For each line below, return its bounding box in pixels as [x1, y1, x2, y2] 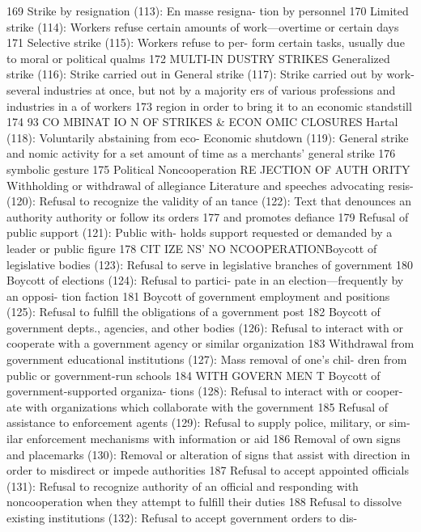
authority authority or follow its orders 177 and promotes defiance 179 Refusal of [6, 208, 409, 225]
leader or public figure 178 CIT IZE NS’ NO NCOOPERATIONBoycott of [6, 239, 377, 256]
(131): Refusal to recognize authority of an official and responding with [6, 477, 359, 494]
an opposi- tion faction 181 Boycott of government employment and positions [6, 287, 390, 304]
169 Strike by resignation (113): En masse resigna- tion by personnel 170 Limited [6, 2, 409, 19]
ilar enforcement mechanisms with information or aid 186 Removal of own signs [6, 430, 401, 447]
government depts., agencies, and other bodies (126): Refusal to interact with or [6, 319, 403, 336]
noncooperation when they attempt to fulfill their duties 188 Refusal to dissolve [6, 493, 402, 510]
